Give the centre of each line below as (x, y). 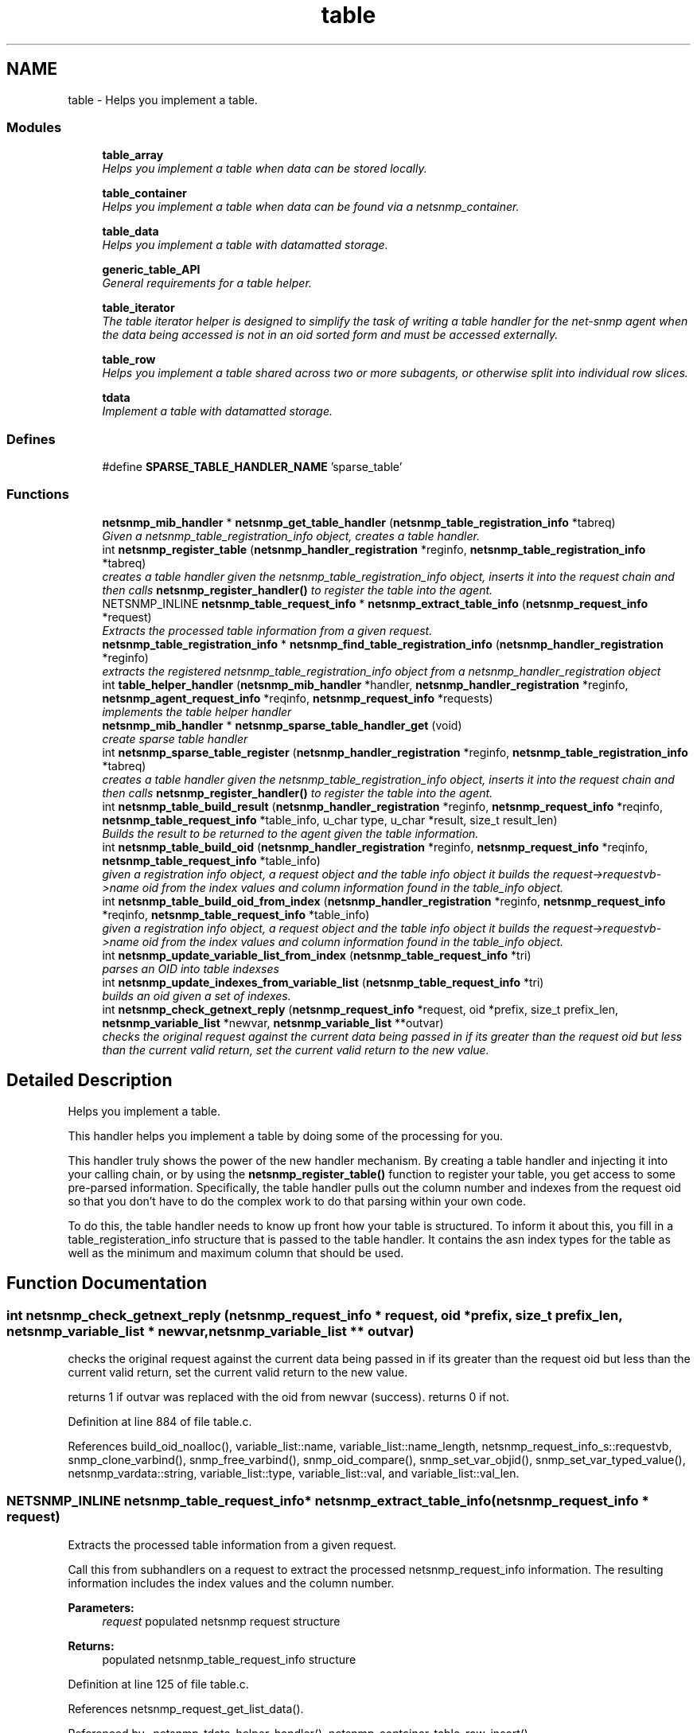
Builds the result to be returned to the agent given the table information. (290, 833)
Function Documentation (107, 1283)
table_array (133, 155)
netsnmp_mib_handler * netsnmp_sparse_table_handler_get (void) (282, 725)
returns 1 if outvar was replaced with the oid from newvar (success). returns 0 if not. (289, 1396)
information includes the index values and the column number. (231, 1583)
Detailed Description (90, 1081)
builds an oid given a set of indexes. (197, 995)
